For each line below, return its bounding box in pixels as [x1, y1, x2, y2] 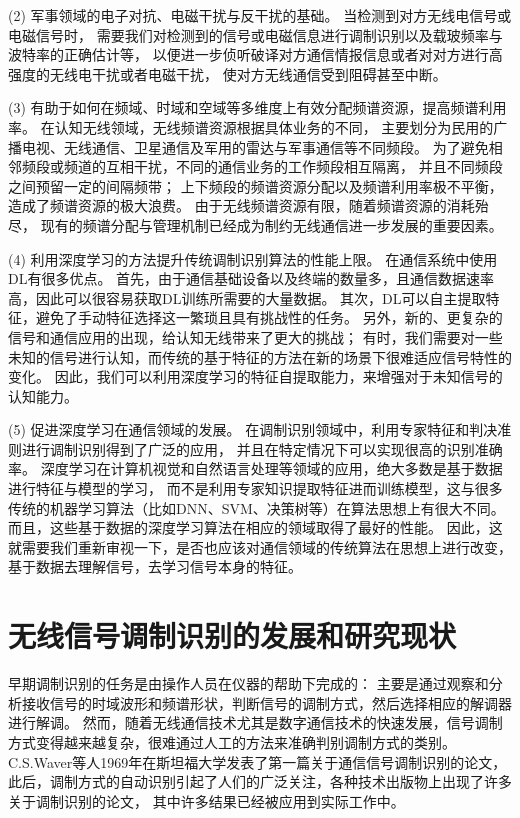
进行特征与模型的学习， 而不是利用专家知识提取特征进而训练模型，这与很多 [8, 478, 503, 499]
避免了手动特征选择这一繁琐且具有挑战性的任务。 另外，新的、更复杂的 [35, 307, 503, 328]
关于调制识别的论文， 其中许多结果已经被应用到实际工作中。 [8, 790, 405, 811]
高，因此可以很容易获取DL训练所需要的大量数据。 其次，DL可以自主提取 [8, 287, 486, 308]
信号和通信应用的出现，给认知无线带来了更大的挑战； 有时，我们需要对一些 [8, 326, 503, 347]
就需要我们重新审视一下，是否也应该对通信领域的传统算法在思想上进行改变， [8, 536, 512, 557]
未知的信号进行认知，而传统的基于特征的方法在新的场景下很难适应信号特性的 [8, 346, 512, 367]
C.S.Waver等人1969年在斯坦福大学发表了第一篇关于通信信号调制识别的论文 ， [8, 751, 507, 772]
